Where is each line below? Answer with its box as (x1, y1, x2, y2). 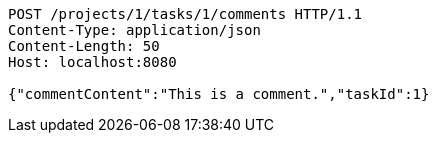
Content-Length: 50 (8, 38, 160, 54)
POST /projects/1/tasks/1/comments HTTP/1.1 (8, 6, 363, 22)
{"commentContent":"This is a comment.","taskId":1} (8, 86, 430, 102)
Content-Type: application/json (8, 22, 261, 38)
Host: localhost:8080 (8, 54, 177, 70)
